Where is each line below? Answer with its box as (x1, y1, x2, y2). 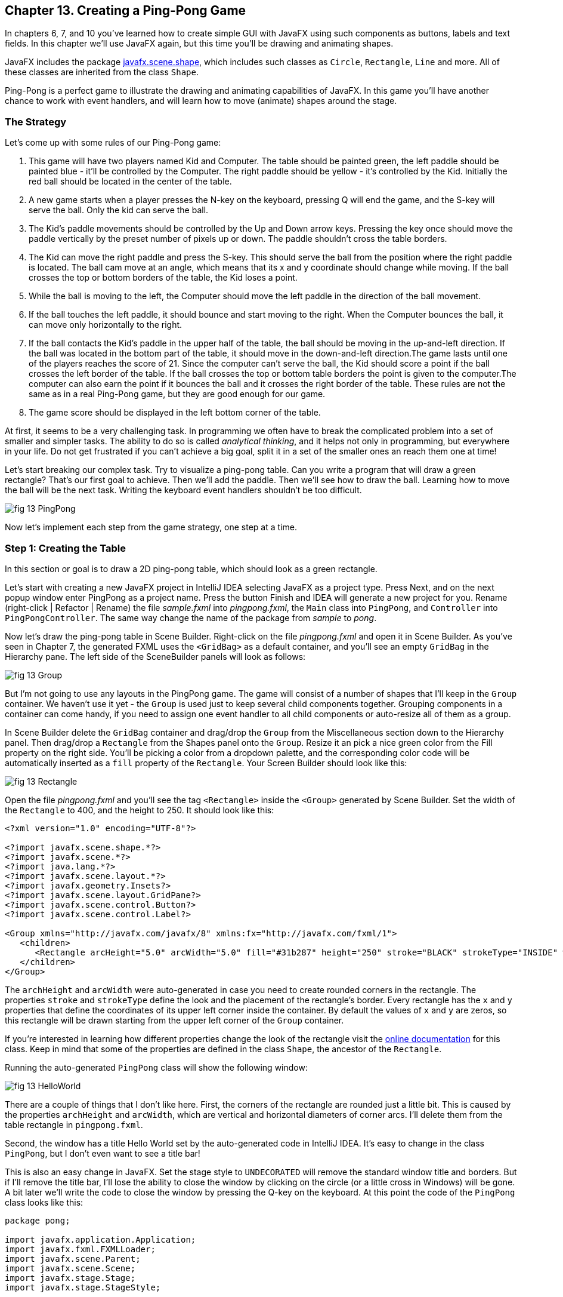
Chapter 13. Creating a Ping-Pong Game (5, 3, 246, 18)
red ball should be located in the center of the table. (29, 176, 232, 187)
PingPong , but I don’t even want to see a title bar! (5, 1148, 200, 1158)
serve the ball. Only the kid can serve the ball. (29, 205, 209, 216)
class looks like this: (5, 1197, 83, 1207)
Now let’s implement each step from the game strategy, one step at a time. (5, 522, 297, 533)
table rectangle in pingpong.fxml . (5, 1119, 143, 1130)
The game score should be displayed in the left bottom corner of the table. (29, 407, 321, 418)
